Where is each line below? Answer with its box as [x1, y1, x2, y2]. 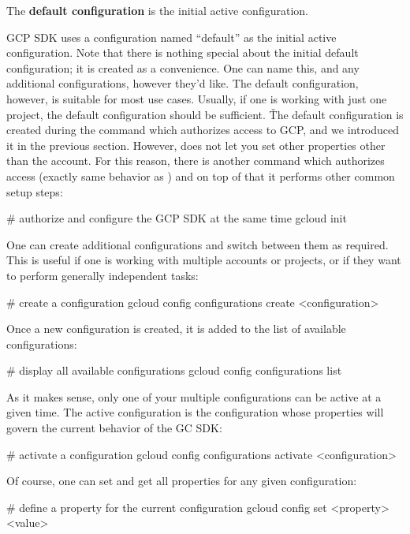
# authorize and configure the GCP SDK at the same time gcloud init [6, 210, 347, 226]
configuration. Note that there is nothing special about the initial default [6, 44, 359, 61]
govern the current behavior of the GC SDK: [6, 420, 222, 436]
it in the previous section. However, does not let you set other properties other [6, 136, 386, 153]
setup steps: [6, 183, 63, 200]
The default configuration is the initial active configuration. [6, 2, 308, 18]
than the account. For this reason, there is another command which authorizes [6, 152, 385, 169]
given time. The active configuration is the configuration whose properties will [6, 404, 384, 420]
